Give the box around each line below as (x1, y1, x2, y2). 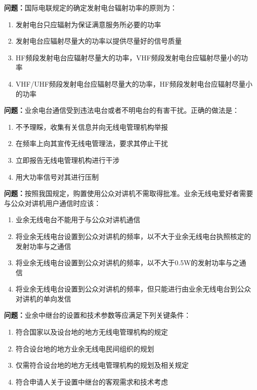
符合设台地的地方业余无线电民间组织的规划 (15, 343, 154, 353)
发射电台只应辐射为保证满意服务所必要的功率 (15, 19, 161, 29)
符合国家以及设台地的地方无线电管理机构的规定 (15, 327, 168, 337)
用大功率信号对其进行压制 (15, 171, 99, 182)
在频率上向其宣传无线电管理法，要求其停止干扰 (15, 138, 168, 148)
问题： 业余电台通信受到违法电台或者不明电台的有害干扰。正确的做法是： (4, 105, 239, 115)
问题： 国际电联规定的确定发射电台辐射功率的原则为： (4, 2, 177, 12)
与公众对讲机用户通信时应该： (4, 197, 101, 208)
